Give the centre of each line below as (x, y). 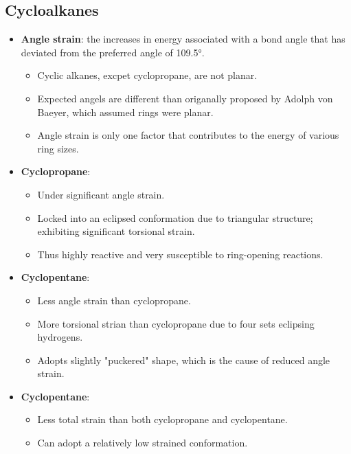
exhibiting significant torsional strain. (116, 231)
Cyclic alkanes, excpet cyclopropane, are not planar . (147, 75)
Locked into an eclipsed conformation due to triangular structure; (175, 217)
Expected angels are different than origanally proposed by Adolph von (185, 98)
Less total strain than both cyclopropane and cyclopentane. (162, 419)
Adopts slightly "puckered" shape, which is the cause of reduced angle (184, 360)
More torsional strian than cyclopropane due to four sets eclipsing (176, 323)
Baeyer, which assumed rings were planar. (125, 112)
